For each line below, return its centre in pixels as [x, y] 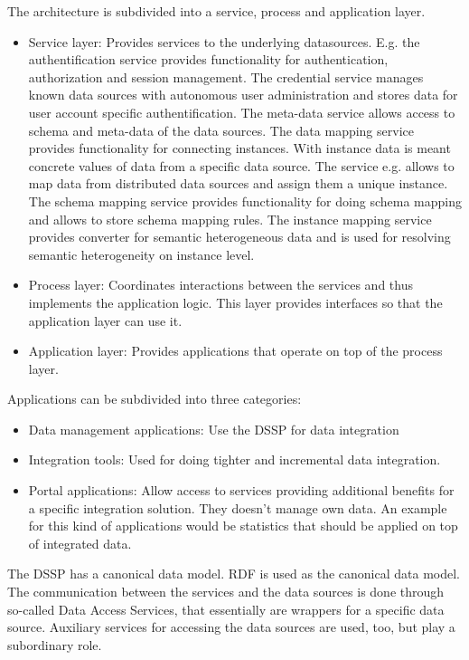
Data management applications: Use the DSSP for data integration [214, 429]
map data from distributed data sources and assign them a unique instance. [238, 183]
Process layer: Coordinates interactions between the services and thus [220, 285]
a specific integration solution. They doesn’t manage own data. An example [238, 507]
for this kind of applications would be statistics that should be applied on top [243, 526]
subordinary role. [55, 644]
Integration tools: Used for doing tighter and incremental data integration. [234, 459]
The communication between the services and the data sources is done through [226, 592]
